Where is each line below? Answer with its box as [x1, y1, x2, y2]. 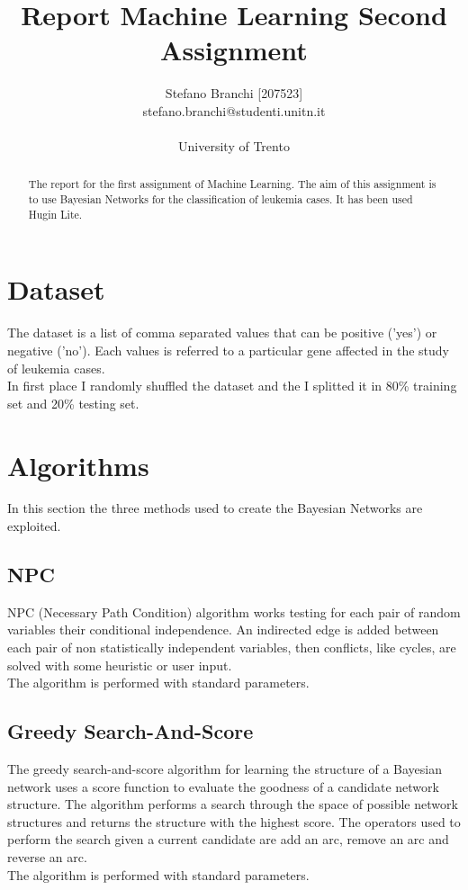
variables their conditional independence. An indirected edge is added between [7, 620, 439, 639]
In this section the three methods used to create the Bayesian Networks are [7, 499, 423, 517]
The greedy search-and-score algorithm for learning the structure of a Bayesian [7, 760, 443, 778]
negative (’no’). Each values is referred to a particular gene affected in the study [7, 340, 449, 359]
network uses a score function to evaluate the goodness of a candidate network [7, 777, 439, 796]
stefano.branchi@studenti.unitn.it [142, 101, 326, 120]
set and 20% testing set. [7, 393, 139, 412]
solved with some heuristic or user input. [7, 655, 232, 674]
